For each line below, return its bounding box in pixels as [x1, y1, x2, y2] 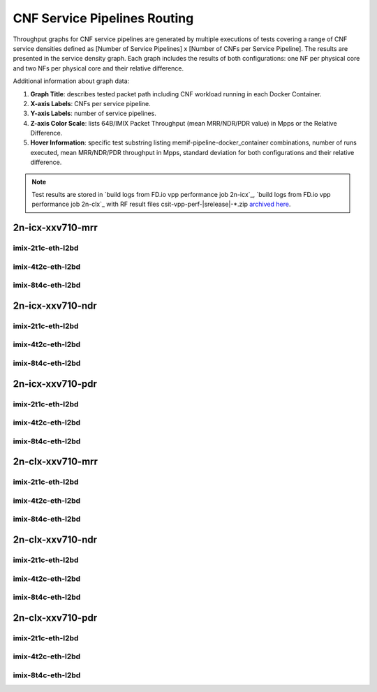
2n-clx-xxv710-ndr [13, 534, 98, 546]
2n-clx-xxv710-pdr [13, 612, 98, 624]
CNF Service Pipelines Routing [13, 10, 194, 26]
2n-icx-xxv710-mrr [13, 222, 98, 234]
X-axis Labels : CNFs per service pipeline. [30, 99, 151, 108]
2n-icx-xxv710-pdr [13, 378, 98, 390]
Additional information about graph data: [13, 77, 130, 85]
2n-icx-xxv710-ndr [13, 300, 97, 311]
